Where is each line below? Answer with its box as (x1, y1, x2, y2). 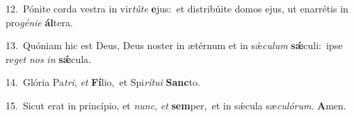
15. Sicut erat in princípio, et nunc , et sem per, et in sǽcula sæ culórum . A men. (6, 98, 346, 112)
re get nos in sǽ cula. (6, 51, 91, 66)
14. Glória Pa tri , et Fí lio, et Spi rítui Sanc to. (6, 75, 200, 89)
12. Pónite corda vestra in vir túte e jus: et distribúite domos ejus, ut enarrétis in (6, 1, 348, 15)
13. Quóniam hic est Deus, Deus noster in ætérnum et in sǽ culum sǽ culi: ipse (6, 38, 343, 53)
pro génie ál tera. (6, 15, 73, 29)
